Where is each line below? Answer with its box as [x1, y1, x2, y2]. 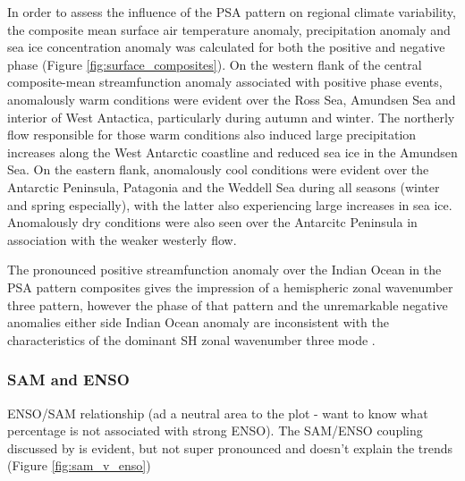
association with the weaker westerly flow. [7, 230, 237, 249]
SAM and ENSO [7, 368, 130, 391]
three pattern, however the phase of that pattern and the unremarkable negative [7, 295, 448, 314]
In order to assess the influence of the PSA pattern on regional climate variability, [7, 3, 456, 21]
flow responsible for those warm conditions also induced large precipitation [7, 125, 417, 144]
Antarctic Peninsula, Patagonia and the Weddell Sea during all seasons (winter [7, 177, 440, 196]
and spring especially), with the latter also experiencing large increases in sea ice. [7, 195, 452, 214]
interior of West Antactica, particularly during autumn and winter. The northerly [7, 107, 455, 126]
